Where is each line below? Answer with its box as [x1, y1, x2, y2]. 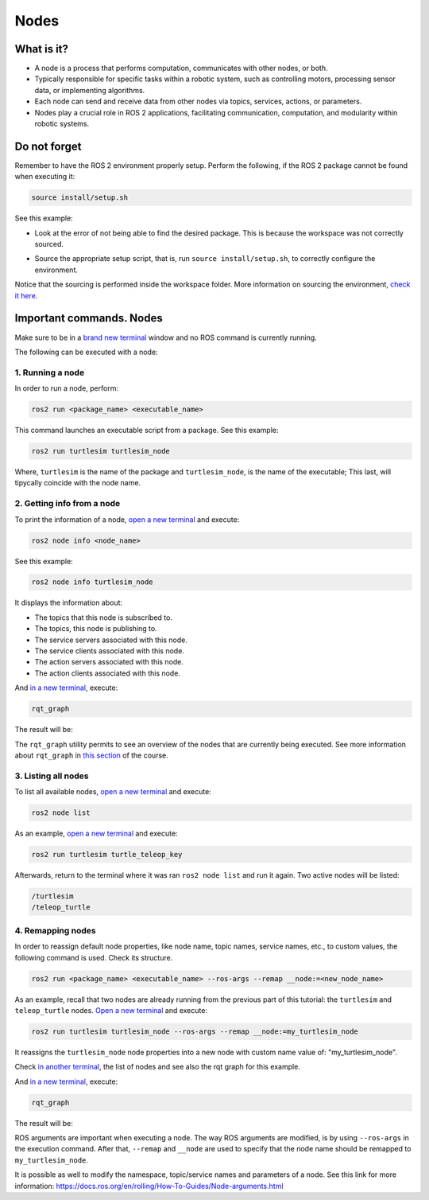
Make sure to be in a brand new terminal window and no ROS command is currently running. [14, 333, 317, 342]
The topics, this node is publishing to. [34, 624, 158, 633]
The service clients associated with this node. [34, 646, 184, 656]
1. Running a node [14, 367, 85, 378]
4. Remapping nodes [14, 925, 96, 936]
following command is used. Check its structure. [14, 953, 173, 962]
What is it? [14, 42, 69, 56]
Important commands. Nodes [14, 311, 163, 325]
